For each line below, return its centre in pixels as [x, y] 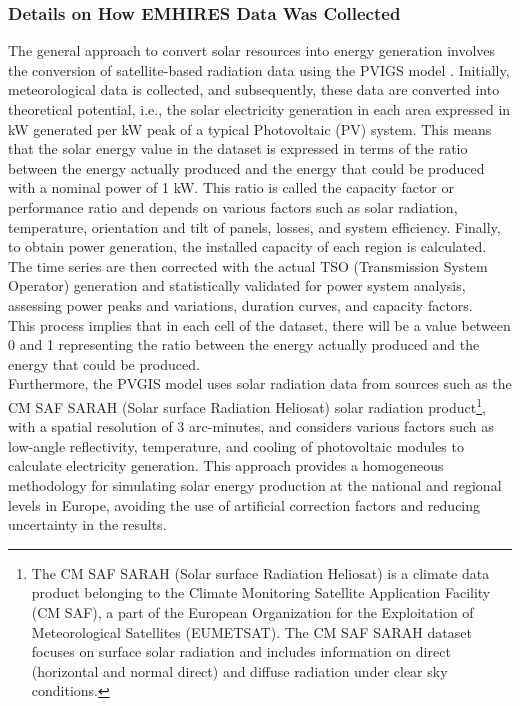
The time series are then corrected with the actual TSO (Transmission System [248, 265]
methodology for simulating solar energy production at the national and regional [255, 484]
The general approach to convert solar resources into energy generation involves [252, 50]
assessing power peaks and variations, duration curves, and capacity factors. [240, 304]
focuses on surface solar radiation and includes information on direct [241, 651]
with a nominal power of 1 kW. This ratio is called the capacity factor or [231, 187]
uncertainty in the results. [87, 524]
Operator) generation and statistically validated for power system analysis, [237, 285]
